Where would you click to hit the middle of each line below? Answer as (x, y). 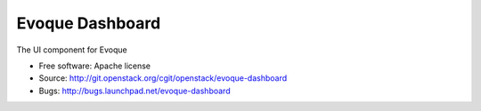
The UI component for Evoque (72, 50)
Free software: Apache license (95, 66)
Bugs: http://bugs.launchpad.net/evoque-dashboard (135, 91)
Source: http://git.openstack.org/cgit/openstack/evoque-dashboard (163, 78)
